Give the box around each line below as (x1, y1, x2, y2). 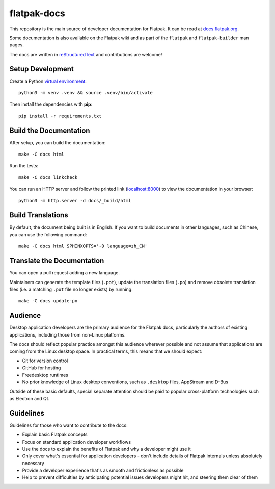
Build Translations (9, 211, 68, 219)
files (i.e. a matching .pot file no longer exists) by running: (9, 286, 133, 293)
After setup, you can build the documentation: (9, 139, 106, 145)
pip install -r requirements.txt (18, 113, 102, 119)
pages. (9, 42, 24, 48)
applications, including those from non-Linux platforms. (9, 331, 126, 338)
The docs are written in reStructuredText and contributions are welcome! (9, 51, 162, 57)
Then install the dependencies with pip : (9, 101, 93, 107)
